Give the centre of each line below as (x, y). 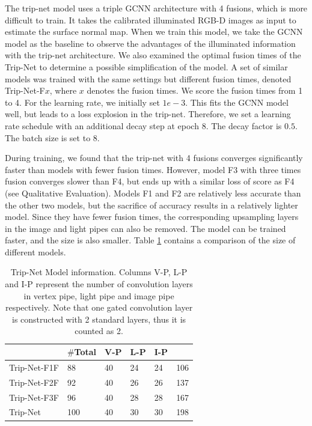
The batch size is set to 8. (52, 137)
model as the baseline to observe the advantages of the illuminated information (150, 43)
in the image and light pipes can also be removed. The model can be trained (145, 228)
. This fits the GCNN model (237, 102)
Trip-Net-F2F (34, 382)
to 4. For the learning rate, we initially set (82, 102)
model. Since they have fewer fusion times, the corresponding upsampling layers (152, 217)
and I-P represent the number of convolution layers (99, 284)
